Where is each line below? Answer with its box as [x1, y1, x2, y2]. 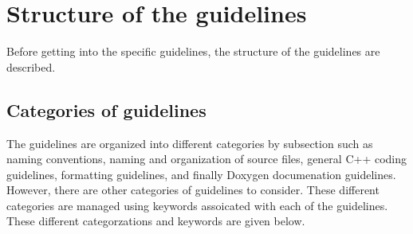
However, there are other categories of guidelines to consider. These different [6, 181, 380, 198]
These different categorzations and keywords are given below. [6, 213, 305, 229]
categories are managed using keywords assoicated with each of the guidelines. [6, 197, 388, 213]
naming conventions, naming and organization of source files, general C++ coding [6, 150, 407, 167]
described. [6, 58, 56, 75]
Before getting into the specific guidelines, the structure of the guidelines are [6, 43, 380, 60]
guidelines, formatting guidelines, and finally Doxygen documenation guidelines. [6, 166, 396, 182]
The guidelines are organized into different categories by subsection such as [6, 135, 373, 151]
